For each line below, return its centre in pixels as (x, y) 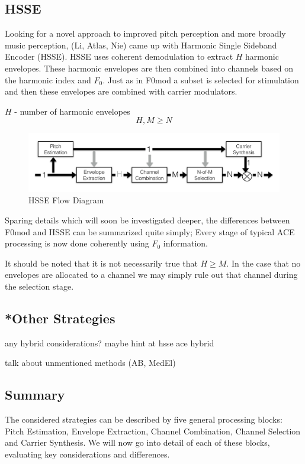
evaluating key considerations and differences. (87, 454)
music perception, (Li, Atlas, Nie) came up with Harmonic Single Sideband (141, 45)
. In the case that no (264, 263)
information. (185, 243)
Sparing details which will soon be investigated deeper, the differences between (147, 220)
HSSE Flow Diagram (66, 200)
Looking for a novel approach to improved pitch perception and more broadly (145, 33)
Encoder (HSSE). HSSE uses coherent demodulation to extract (119, 56)
